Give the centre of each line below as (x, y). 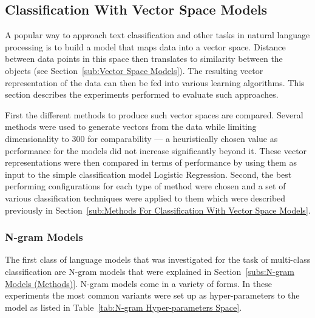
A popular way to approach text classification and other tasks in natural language (157, 35)
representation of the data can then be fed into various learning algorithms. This (155, 82)
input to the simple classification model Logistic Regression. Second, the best (148, 174)
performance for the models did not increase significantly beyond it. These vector (156, 150)
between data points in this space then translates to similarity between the (144, 59)
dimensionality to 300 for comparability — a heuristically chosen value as (141, 138)
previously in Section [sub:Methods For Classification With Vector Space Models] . (158, 210)
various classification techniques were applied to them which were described (145, 198)
